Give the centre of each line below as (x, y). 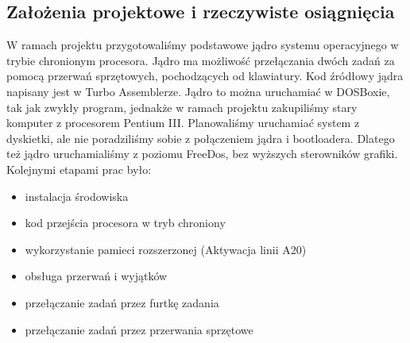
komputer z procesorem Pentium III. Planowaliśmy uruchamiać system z (183, 123)
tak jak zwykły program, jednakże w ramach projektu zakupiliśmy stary (182, 107)
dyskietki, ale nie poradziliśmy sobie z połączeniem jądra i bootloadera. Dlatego (201, 138)
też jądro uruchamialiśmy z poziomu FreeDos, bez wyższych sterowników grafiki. (202, 154)
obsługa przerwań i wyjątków (96, 276)
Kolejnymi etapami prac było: (79, 169)
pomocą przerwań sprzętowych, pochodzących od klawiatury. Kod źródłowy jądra (205, 76)
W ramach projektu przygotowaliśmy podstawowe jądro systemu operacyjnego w (203, 45)
